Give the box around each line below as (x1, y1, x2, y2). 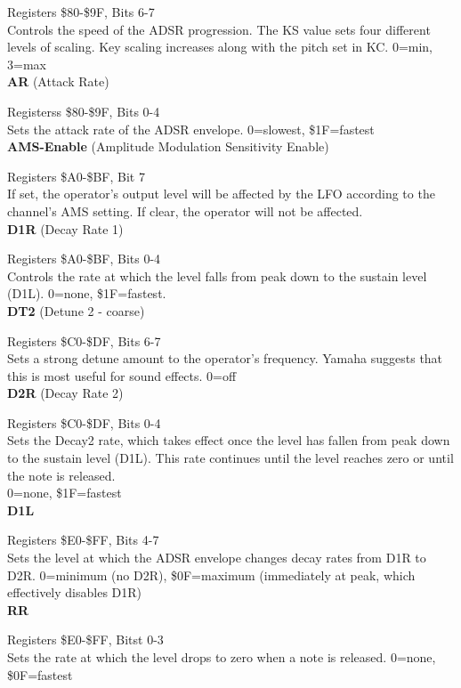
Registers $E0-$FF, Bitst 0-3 (7, 630, 164, 649)
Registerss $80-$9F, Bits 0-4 (7, 101, 160, 120)
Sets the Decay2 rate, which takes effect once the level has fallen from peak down (7, 431, 450, 449)
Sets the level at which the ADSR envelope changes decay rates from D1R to (7, 548, 426, 567)
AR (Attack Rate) (7, 72, 109, 91)
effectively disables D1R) (7, 583, 142, 602)
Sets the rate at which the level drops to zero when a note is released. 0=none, (7, 648, 436, 666)
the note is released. (7, 465, 116, 484)
